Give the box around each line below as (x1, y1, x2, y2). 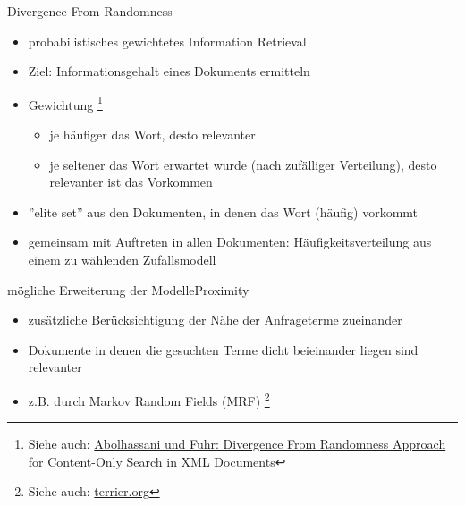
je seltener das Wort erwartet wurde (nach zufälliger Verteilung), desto (49, 155, 437, 173)
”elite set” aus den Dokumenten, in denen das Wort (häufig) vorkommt (28, 202, 418, 221)
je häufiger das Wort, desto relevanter (49, 125, 256, 144)
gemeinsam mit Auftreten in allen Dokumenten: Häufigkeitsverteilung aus (28, 232, 432, 251)
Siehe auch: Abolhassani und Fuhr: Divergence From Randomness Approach (28, 434, 446, 453)
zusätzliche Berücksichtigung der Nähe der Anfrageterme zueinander (28, 310, 402, 329)
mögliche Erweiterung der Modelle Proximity (7, 280, 249, 299)
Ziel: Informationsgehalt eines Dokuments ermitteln (28, 62, 310, 80)
